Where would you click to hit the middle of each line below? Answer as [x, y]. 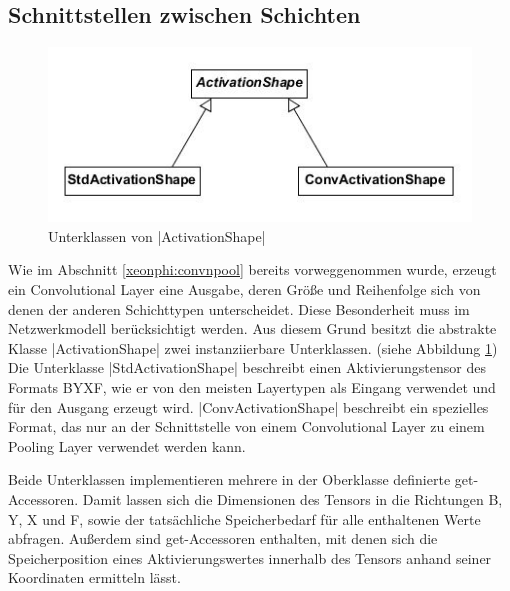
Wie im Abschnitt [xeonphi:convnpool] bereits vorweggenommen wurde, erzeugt [252, 269]
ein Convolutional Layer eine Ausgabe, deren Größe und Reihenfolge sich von [244, 289]
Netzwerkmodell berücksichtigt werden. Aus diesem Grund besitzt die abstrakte [252, 328]
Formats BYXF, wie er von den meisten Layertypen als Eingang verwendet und [252, 386]
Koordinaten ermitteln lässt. [94, 577]
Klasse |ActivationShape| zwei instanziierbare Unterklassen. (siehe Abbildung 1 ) [253, 347]
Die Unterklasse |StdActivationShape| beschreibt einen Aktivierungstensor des [247, 367]
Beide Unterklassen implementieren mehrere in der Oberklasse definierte [229, 479]
